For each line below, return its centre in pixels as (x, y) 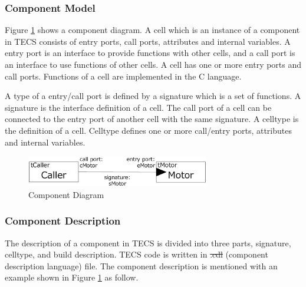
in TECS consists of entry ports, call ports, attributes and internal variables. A (148, 41)
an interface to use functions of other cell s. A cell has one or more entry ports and (153, 64)
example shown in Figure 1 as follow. (72, 277)
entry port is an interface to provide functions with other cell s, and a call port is (150, 53)
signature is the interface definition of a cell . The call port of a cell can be (138, 107)
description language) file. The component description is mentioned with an (141, 265)
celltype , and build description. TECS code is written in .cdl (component (136, 254)
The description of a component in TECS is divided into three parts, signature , (148, 243)
